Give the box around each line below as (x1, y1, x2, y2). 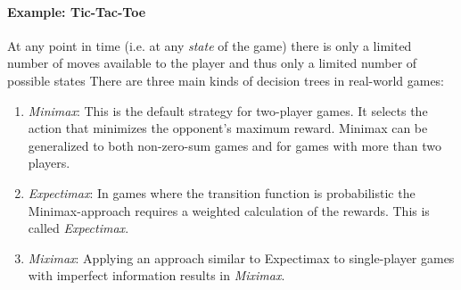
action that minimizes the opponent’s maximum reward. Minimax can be (28, 119, 428, 137)
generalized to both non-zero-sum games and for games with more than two (28, 136, 441, 154)
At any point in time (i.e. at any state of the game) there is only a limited (7, 36, 412, 54)
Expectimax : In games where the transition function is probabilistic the (28, 183, 416, 202)
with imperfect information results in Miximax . (28, 266, 285, 285)
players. (28, 153, 70, 172)
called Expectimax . (28, 219, 129, 237)
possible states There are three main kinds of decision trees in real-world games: (7, 70, 445, 89)
